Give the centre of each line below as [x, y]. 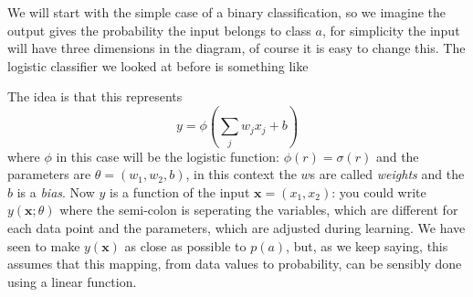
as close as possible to [185, 245]
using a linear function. [72, 281]
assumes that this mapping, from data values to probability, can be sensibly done [235, 264]
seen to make [44, 245]
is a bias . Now [56, 191]
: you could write [379, 191]
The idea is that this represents [95, 96]
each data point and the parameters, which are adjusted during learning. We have [236, 228]
